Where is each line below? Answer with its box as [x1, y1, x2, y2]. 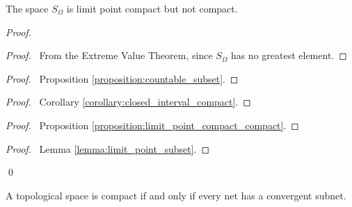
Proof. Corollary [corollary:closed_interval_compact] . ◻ [6, 94, 251, 109]
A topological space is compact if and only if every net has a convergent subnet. [6, 188, 346, 202]
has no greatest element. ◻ [230, 48, 347, 63]
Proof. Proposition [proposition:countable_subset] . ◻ [6, 71, 239, 85]
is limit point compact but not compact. [66, 1, 238, 15]
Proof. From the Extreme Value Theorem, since [6, 48, 213, 63]
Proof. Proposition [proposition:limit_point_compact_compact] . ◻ [6, 117, 299, 132]
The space [6, 1, 49, 15]
